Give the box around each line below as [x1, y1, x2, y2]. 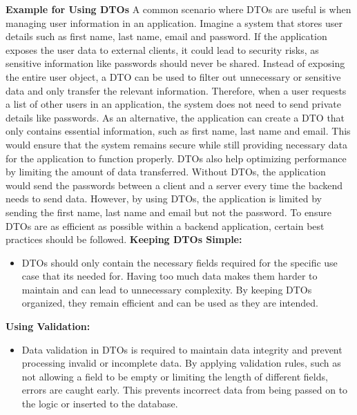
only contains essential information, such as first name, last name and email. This [6, 124, 351, 138]
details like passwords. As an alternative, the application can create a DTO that [6, 110, 345, 124]
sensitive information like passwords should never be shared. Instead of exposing [6, 56, 345, 70]
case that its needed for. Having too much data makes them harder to [21, 269, 318, 283]
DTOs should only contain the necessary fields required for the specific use [21, 255, 338, 269]
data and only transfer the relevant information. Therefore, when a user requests [6, 83, 347, 97]
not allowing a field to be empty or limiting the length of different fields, [21, 369, 328, 383]
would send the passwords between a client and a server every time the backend [6, 177, 343, 192]
